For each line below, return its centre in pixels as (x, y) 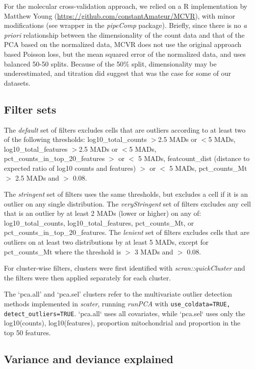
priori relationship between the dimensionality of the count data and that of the (124, 35)
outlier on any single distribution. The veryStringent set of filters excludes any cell (127, 203)
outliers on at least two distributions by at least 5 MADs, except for (106, 242)
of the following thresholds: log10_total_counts (76, 139)
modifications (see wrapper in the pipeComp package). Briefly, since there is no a (126, 25)
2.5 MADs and (37, 177)
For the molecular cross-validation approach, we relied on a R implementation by (126, 6)
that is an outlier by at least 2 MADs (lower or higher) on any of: (102, 213)
